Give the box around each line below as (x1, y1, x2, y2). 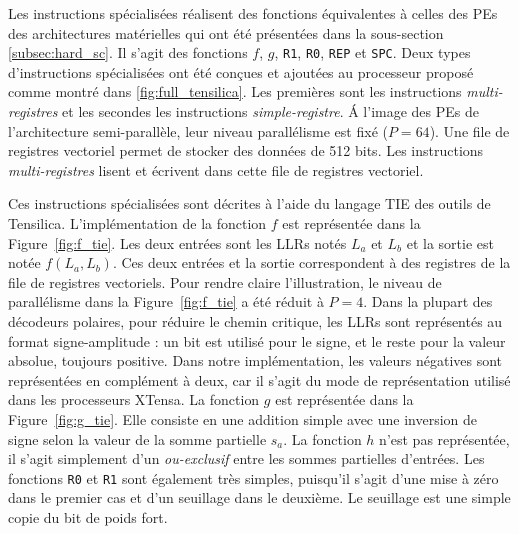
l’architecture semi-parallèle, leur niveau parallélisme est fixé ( (8, 120, 388, 141)
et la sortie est (406, 232, 494, 253)
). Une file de (429, 120, 510, 141)
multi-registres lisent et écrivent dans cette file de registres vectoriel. (8, 159, 424, 180)
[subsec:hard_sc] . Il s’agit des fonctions (8, 42, 248, 63)
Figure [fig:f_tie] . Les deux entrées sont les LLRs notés (8, 232, 347, 253)
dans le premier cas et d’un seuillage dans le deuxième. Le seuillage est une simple (8, 487, 511, 508)
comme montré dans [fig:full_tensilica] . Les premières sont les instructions (8, 81, 462, 102)
